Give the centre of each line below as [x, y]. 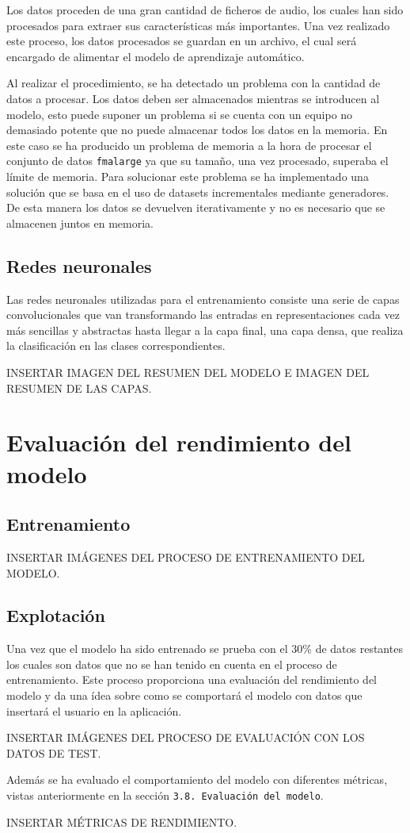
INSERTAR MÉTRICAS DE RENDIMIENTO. [122, 821]
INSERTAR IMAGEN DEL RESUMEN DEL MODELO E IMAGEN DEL [188, 372]
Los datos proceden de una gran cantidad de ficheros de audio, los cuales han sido [205, 10]
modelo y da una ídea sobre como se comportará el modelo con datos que [184, 695]
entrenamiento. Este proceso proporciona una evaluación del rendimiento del [192, 679]
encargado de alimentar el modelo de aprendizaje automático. [156, 56]
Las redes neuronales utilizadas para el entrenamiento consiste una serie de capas [203, 299]
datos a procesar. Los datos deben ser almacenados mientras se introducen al [193, 98]
